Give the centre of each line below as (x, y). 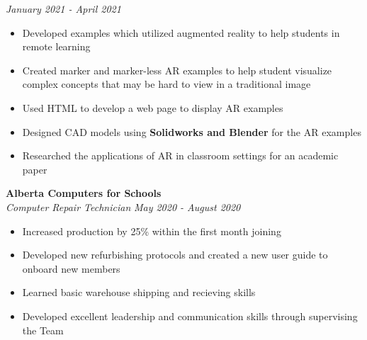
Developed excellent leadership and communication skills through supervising (190, 316)
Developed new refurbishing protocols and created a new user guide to (175, 255)
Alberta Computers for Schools (84, 193)
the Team (43, 330)
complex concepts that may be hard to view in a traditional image (166, 84)
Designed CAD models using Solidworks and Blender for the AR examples (192, 131)
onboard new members (71, 268)
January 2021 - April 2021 (63, 8)
